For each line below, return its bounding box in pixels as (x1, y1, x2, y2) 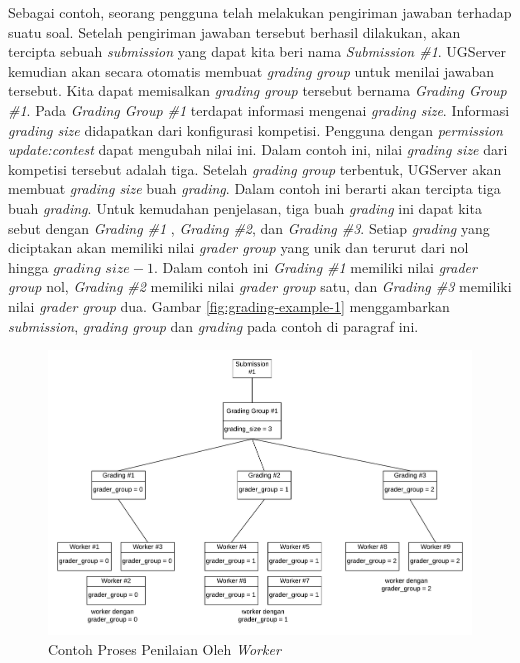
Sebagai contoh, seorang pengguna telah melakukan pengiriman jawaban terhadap (8, 2, 512, 22)
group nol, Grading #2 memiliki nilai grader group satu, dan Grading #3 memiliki (8, 276, 512, 297)
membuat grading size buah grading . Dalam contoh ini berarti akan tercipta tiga (8, 178, 501, 199)
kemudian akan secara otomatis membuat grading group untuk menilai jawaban (8, 60, 495, 81)
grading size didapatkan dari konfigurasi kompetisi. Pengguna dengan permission (8, 119, 503, 140)
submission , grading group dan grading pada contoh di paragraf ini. (8, 315, 419, 336)
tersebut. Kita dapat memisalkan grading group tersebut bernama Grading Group (8, 80, 507, 101)
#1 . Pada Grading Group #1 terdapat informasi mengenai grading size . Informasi (8, 99, 510, 120)
